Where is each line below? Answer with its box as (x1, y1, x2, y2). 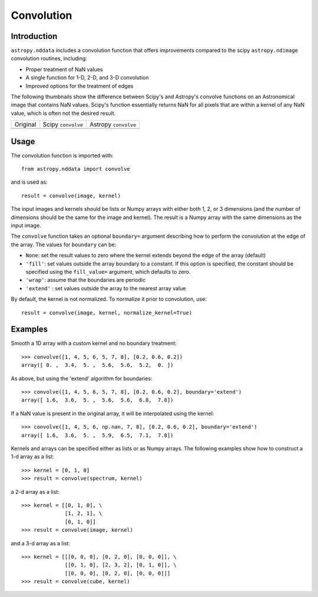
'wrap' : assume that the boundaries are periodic (25, 277, 146, 284)
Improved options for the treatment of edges (25, 82, 134, 89)
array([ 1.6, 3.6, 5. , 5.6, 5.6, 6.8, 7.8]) (21, 397, 174, 403)
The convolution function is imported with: (11, 152, 114, 159)
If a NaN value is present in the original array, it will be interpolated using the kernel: (11, 410, 214, 417)
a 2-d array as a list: (11, 488, 60, 495)
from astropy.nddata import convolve (21, 165, 131, 173)
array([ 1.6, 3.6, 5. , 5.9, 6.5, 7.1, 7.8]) (21, 432, 174, 439)
